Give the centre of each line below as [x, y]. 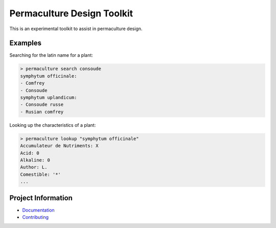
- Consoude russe [42, 105]
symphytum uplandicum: [49, 97]
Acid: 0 [30, 153]
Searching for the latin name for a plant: [51, 55]
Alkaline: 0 [35, 160]
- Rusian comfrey [42, 112]
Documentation [38, 210]
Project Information [41, 198]
